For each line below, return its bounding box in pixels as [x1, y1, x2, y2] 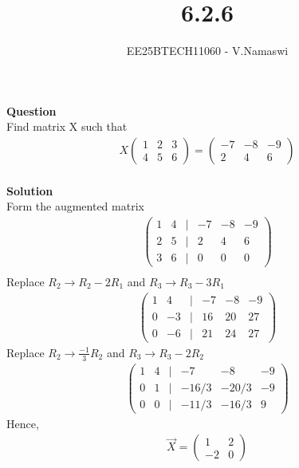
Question [6, 102, 57, 119]
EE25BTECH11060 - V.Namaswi [126, 42, 289, 59]
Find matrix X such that [6, 118, 128, 135]
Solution [6, 182, 53, 199]
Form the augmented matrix [6, 198, 144, 214]
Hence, [6, 415, 39, 431]
